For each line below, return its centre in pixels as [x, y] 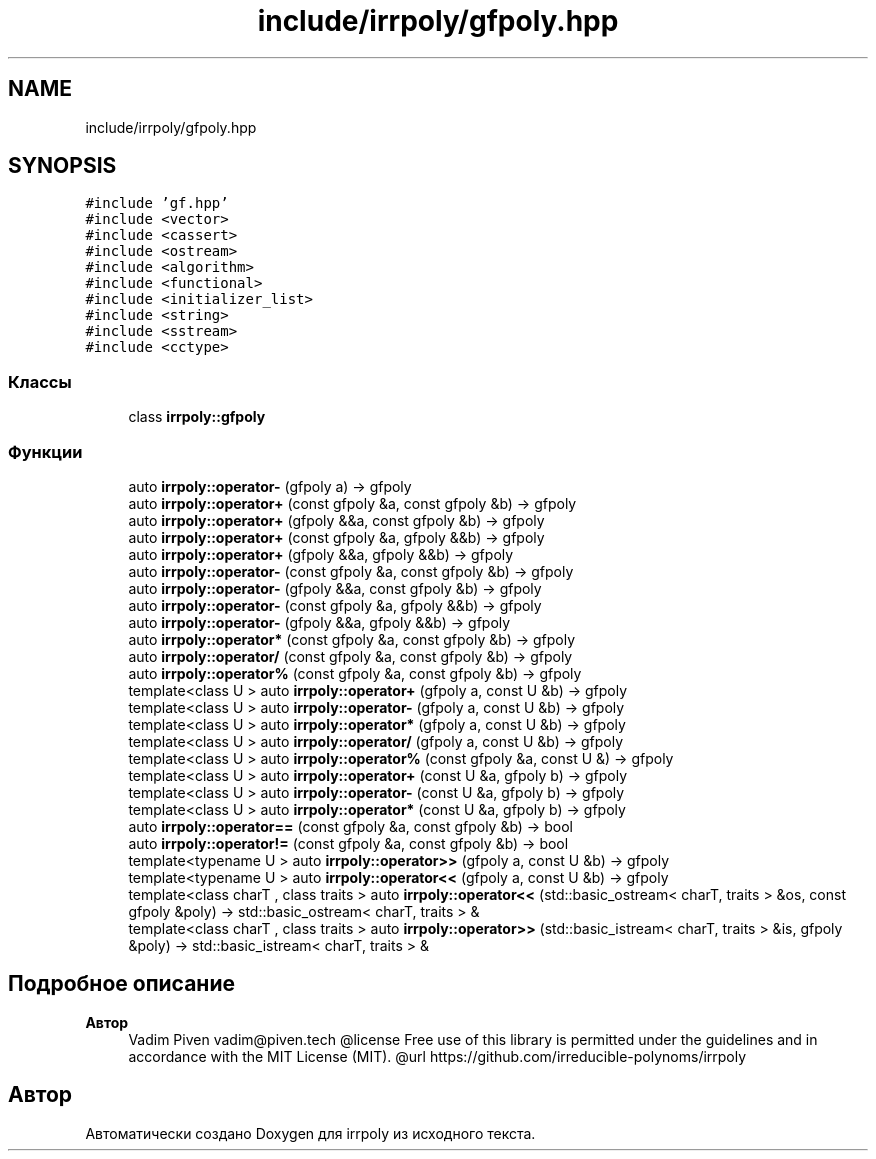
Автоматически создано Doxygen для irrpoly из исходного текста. [310, 1133]
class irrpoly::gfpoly [197, 417]
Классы [40, 381]
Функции [45, 451]
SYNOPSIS [62, 166]
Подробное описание [121, 984]
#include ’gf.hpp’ [157, 203]
